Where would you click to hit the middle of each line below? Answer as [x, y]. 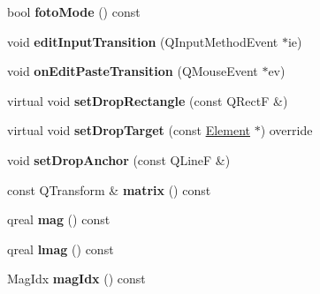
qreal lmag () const [61, 249]
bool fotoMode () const [74, 11]
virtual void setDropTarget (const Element [129, 130]
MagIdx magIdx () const [76, 279]
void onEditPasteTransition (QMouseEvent [133, 71]
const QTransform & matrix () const [109, 189]
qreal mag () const [59, 219]
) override [286, 130]
